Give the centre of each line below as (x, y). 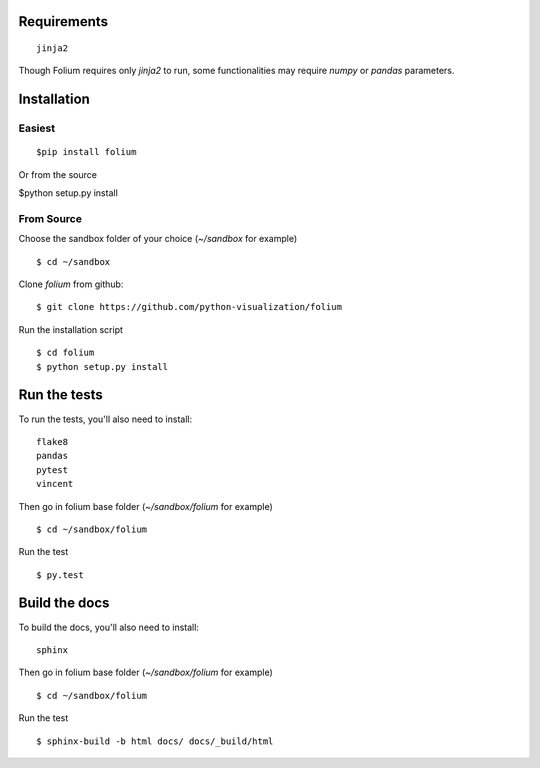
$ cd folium (65, 353)
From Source (50, 218)
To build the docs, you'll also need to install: (109, 627)
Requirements (63, 21)
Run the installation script (71, 329)
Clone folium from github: (71, 284)
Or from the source (57, 174)
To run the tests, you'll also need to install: (105, 419)
